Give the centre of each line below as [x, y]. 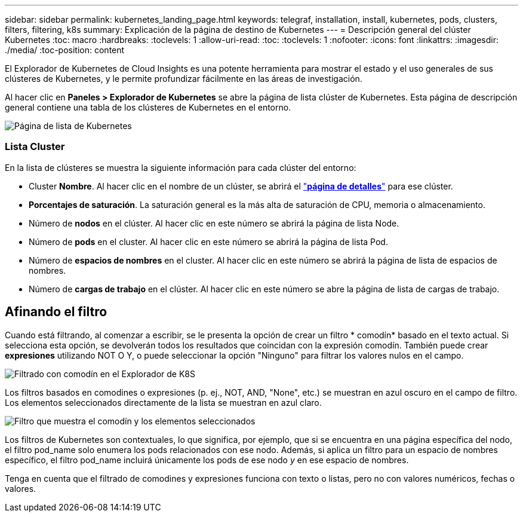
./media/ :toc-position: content [65, 50]
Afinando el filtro [56, 312]
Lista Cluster [35, 147]
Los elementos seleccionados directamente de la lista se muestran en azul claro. [163, 402]
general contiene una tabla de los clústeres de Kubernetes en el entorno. [148, 107]
